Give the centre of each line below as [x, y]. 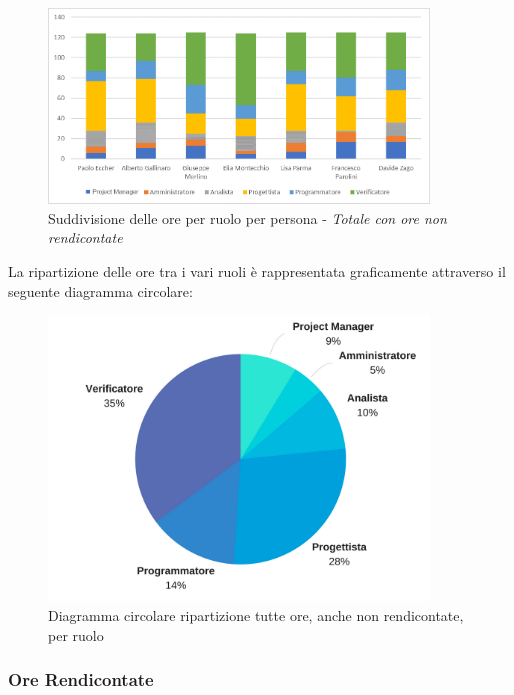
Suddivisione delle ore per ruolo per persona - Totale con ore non [247, 217]
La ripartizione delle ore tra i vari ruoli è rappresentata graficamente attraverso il [257, 271]
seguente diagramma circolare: [100, 290]
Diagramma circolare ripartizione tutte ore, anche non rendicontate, [256, 614]
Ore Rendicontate [81, 679]
